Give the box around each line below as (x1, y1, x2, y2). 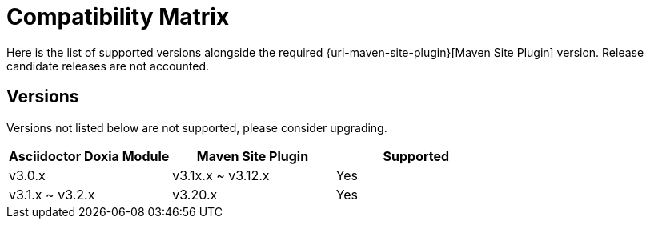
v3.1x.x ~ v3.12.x (172, 167, 270, 183)
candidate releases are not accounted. (6, 58, 210, 73)
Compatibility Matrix (6, 3, 230, 30)
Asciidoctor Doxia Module (9, 147, 170, 164)
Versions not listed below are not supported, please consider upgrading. (6, 120, 387, 135)
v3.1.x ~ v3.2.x (9, 186, 95, 203)
